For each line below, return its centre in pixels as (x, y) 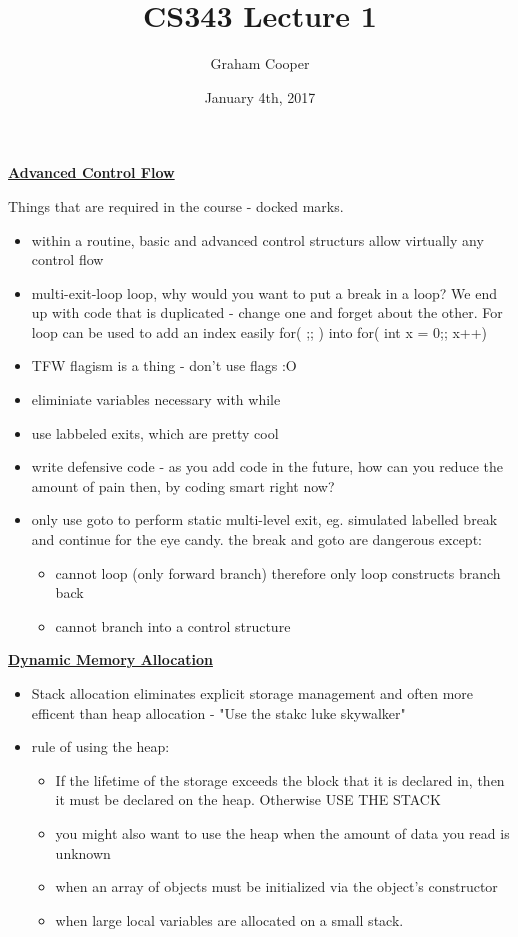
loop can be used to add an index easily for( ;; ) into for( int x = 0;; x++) (259, 331)
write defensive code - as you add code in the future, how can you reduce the (267, 466)
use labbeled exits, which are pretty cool (155, 432)
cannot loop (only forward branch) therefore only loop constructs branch (278, 572)
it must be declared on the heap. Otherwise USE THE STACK (248, 799)
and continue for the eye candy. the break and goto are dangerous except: (256, 539)
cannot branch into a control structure (173, 625)
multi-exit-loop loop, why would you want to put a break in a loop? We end (264, 292)
